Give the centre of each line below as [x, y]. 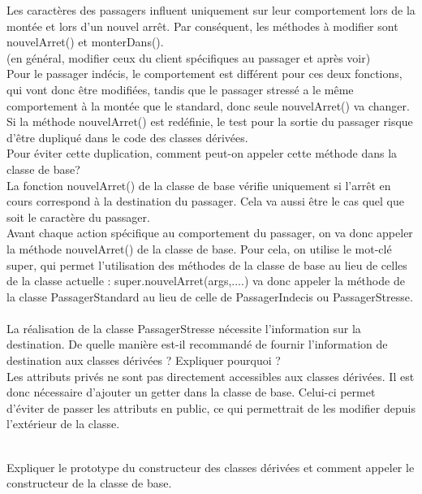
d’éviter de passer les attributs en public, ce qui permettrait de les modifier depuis [211, 407]
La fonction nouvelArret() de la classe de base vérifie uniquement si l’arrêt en [199, 185]
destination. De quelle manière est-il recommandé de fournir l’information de [197, 344]
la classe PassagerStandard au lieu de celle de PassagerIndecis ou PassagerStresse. [210, 296]
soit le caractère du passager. [78, 217]
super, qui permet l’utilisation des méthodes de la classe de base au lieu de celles [207, 264]
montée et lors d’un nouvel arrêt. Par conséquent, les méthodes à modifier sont [202, 26]
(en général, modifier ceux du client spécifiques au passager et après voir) [189, 57]
